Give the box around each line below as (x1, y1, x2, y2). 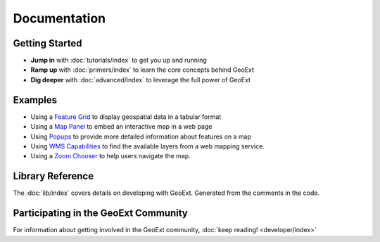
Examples (13, 94, 58, 106)
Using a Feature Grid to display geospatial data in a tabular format (30, 113, 222, 121)
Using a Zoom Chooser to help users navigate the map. (30, 152, 191, 160)
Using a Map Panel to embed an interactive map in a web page (30, 122, 213, 131)
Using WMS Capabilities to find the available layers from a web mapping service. (30, 141, 265, 151)
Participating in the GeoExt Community (13, 208, 188, 219)
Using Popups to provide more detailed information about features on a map (30, 132, 252, 141)
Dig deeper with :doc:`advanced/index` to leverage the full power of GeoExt (30, 75, 251, 84)
